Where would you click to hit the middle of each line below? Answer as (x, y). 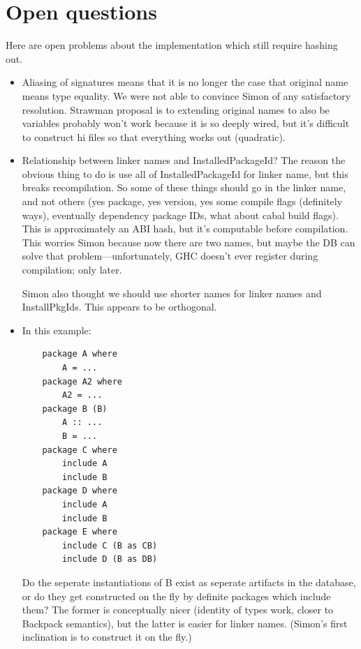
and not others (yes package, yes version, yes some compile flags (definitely (182, 201)
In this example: (57, 330)
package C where (80, 450)
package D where (80, 491)
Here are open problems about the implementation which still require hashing (172, 45)
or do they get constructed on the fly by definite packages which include (176, 596)
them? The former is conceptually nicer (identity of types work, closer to (178, 610)
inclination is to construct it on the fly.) (107, 637)
